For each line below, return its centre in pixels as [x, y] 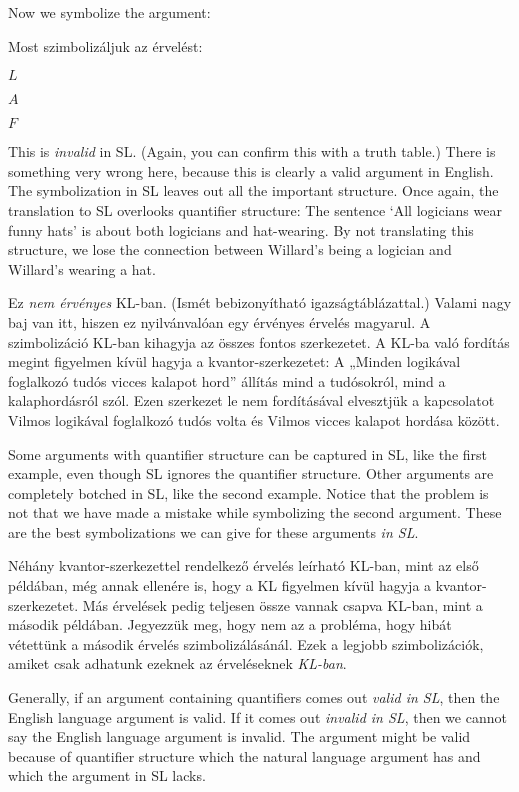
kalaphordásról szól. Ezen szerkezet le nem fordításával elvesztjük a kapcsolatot [251, 400]
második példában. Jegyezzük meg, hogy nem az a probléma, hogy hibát [230, 624]
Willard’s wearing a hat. [82, 268]
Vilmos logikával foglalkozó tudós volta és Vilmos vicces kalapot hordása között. [254, 419]
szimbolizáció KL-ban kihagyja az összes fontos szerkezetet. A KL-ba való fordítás [259, 341]
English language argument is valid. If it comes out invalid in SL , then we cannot [257, 716]
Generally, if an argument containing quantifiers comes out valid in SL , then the [254, 697]
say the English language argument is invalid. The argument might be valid [239, 736]
